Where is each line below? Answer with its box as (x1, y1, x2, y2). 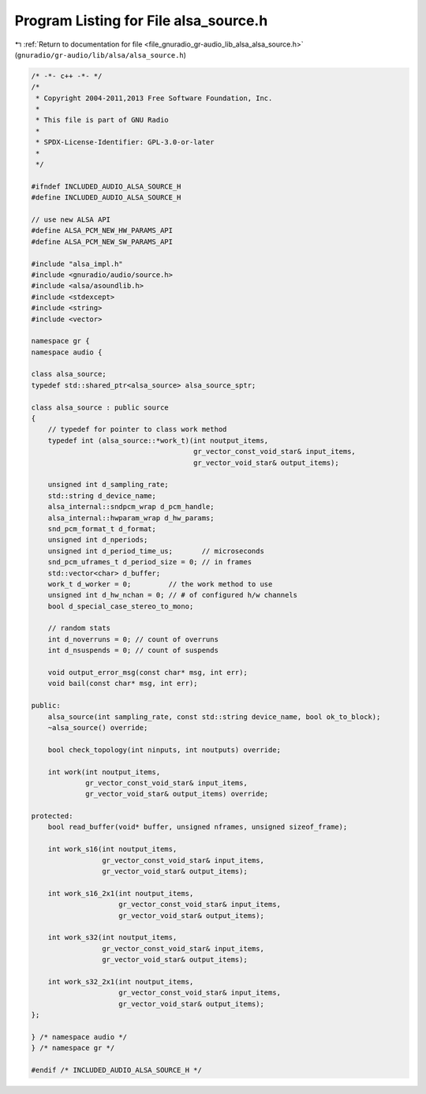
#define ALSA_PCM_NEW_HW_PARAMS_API (31, 226, 174, 235)
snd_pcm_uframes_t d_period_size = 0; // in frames (47, 557, 252, 567)
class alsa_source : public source (31, 403, 169, 412)
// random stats (47, 624, 110, 633)
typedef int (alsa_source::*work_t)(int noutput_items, (47, 436, 269, 445)
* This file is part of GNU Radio (35, 115, 169, 125)
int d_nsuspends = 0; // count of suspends (47, 646, 219, 655)
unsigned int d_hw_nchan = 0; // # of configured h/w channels (47, 590, 298, 600)
